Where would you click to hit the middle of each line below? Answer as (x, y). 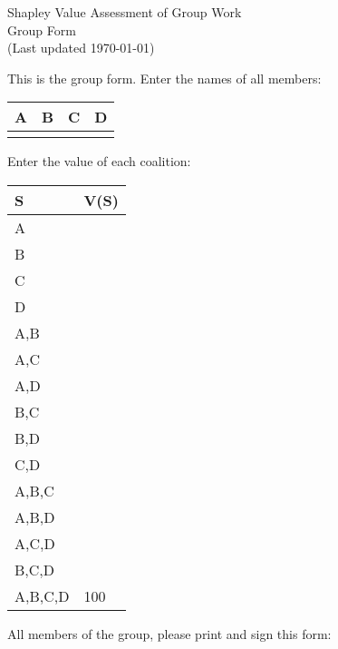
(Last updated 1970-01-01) (81, 48)
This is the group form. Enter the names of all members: (164, 78)
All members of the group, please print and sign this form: (169, 633)
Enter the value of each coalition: (99, 161)
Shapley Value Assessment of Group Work (125, 12)
